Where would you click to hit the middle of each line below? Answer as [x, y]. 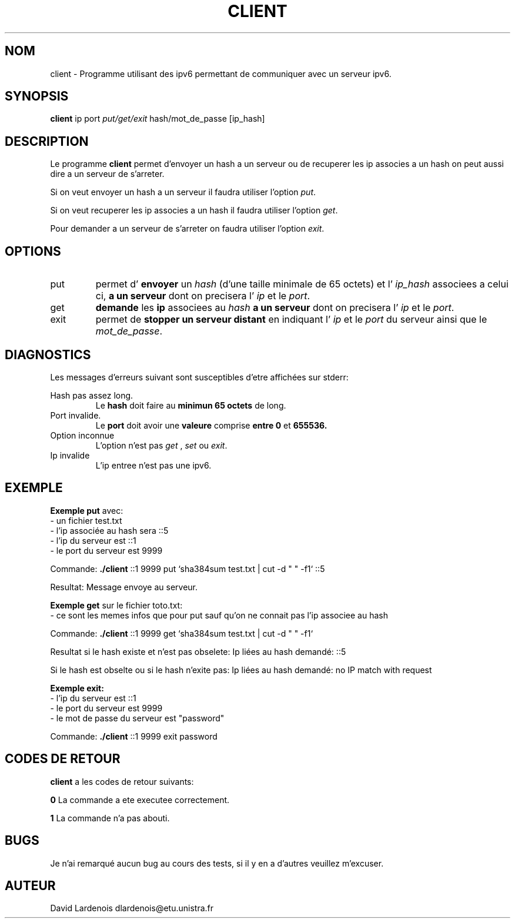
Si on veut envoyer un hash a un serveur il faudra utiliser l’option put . [183, 192]
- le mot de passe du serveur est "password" [137, 718]
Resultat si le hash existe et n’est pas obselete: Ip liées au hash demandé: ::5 [198, 651]
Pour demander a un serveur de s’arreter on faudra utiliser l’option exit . [187, 229]
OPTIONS [33, 251]
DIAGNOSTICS [48, 355]
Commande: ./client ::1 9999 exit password [134, 736]
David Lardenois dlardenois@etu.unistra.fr [132, 908]
